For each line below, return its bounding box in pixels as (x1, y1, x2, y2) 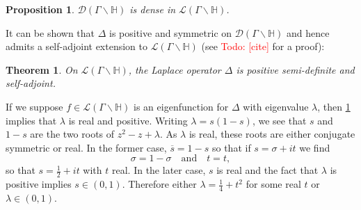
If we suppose (6, 99, 63, 113)
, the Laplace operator (128, 62, 221, 76)
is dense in (129, 2, 176, 16)
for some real (246, 177, 301, 191)
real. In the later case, (111, 163, 206, 177)
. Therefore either (122, 177, 197, 191)
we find (299, 140, 330, 154)
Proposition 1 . (6, 2, 74, 16)
